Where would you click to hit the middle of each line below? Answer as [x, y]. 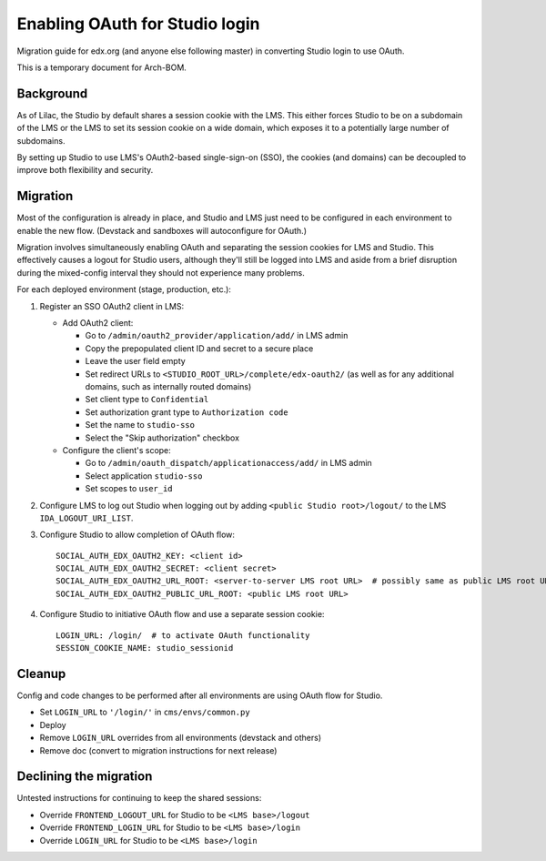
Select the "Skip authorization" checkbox [162, 438]
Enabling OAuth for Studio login [138, 24]
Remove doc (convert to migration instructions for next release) [158, 750]
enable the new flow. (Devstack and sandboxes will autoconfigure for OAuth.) [162, 230]
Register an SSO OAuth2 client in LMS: [112, 306]
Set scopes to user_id [129, 489]
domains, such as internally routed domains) [168, 386]
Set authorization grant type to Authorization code [187, 412]
